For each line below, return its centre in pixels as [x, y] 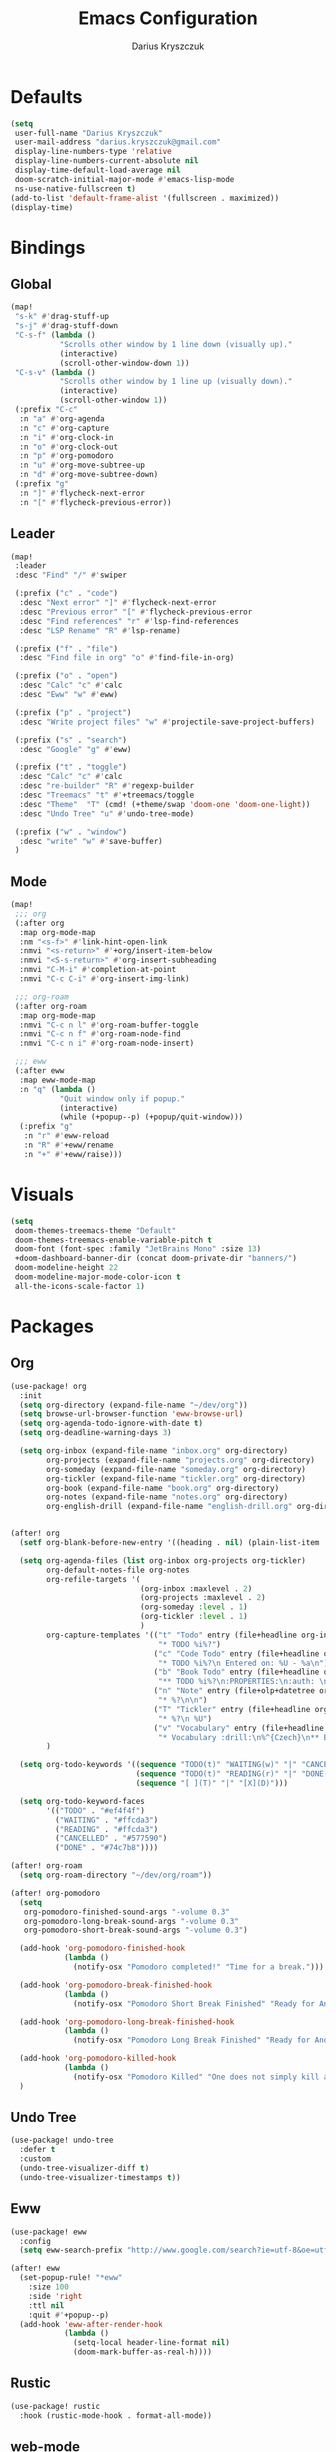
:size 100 [49, 2287]
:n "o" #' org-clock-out [68, 447]
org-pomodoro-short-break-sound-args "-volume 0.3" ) [135, 1930]
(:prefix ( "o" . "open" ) [66, 676]
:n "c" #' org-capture [64, 428]
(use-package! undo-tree [62, 2140]
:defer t [37, 2150]
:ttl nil [46, 2305]
